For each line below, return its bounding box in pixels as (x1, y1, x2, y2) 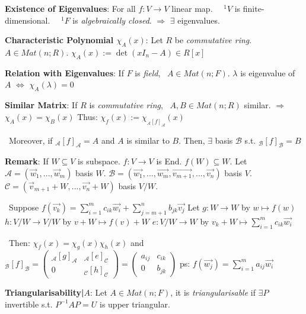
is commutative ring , (89, 99, 163, 111)
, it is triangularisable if (170, 286, 256, 299)
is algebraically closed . (72, 14, 152, 26)
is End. (156, 155, 182, 167)
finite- (243, 2, 264, 14)
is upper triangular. (99, 297, 170, 310)
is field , (135, 66, 161, 79)
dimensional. (5, 14, 50, 26)
